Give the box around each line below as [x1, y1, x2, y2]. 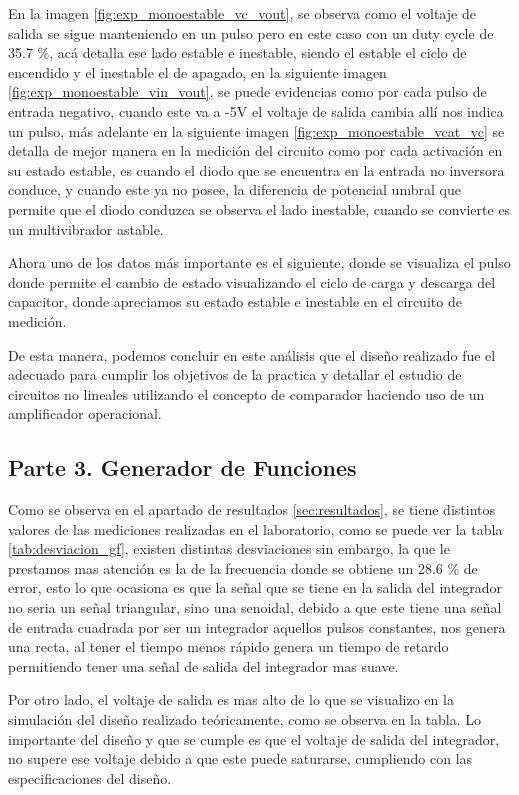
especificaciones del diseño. [8, 767, 172, 788]
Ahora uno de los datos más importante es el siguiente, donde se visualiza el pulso [8, 252, 511, 273]
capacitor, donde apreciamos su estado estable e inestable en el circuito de [8, 291, 462, 312]
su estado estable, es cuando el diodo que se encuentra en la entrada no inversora [8, 159, 505, 180]
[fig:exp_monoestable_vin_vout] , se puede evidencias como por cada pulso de [8, 81, 487, 102]
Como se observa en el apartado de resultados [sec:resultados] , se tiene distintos [8, 499, 495, 520]
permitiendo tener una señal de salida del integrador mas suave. [8, 655, 399, 676]
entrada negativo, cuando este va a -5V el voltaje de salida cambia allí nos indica [8, 100, 504, 121]
